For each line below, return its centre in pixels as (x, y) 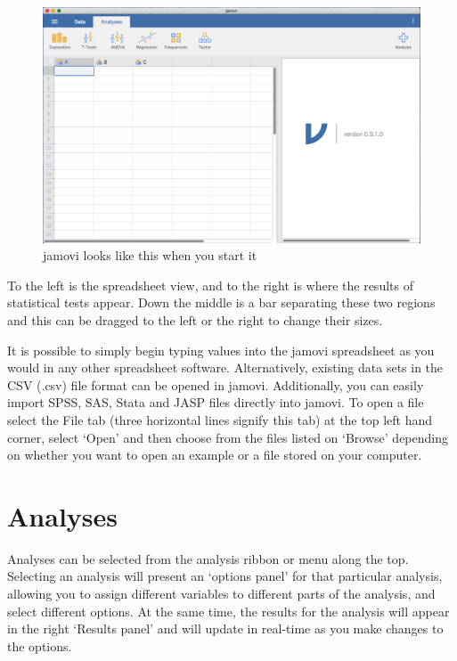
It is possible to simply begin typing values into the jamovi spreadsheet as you (221, 350)
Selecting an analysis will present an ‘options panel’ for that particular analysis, (225, 576)
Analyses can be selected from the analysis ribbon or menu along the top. (208, 558)
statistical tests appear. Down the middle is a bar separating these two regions (221, 302)
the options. (40, 645)
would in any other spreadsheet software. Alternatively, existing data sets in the (225, 367)
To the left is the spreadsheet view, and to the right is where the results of (210, 285)
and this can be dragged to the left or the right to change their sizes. (195, 319)
